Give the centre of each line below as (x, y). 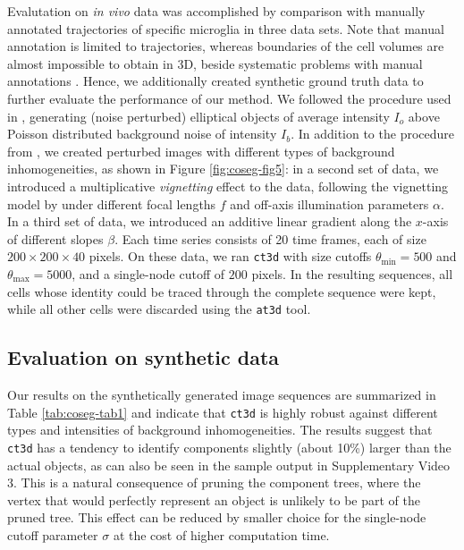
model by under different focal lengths (112, 203)
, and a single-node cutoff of (148, 273)
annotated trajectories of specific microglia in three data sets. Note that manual (226, 28)
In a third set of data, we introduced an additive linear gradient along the (210, 221)
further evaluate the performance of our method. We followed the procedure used (229, 98)
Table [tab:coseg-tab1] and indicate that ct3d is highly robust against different (223, 412)
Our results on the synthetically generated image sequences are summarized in (222, 395)
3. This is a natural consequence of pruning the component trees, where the (214, 482)
